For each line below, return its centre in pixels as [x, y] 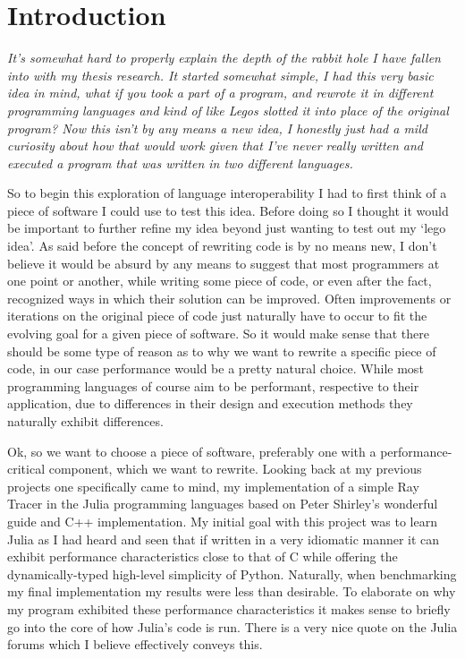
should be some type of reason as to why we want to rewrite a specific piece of [222, 351]
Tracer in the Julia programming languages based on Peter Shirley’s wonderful [223, 504]
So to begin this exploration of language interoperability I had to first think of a [227, 193]
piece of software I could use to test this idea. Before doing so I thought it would [228, 210]
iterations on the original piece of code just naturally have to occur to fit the [217, 316]
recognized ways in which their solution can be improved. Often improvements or [229, 298]
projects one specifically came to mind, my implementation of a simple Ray [213, 486]
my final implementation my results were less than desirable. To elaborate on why [232, 591]
